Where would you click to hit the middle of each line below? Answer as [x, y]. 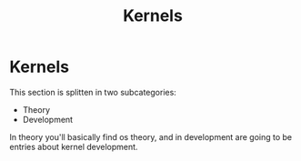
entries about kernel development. [74, 146]
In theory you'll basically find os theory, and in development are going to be [151, 136]
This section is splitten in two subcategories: [93, 92]
